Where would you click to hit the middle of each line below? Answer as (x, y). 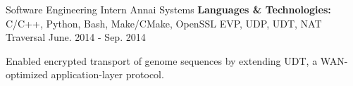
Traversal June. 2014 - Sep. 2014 (76, 37)
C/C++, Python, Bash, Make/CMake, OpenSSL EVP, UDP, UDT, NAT (164, 23)
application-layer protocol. (107, 74)
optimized (27, 74)
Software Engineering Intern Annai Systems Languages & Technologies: (168, 9)
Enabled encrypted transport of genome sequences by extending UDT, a (162, 60)
